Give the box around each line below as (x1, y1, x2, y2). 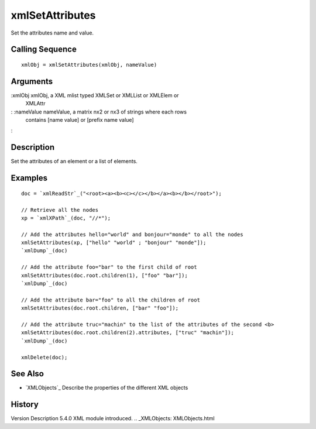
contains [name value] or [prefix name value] (25, 116, 134, 123)
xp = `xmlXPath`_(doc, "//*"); (21, 214, 111, 221)
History (11, 400, 39, 410)
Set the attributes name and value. (11, 29, 94, 36)
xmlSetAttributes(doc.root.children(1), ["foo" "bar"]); (21, 272, 188, 279)
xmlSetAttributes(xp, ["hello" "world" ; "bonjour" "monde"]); (21, 239, 207, 246)
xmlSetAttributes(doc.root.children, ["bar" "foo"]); (21, 305, 178, 311)
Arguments (11, 76, 53, 86)
